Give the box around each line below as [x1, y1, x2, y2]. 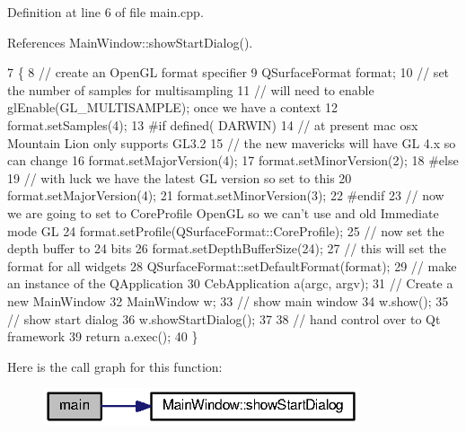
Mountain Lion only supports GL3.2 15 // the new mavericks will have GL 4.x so [7, 133, 456, 152]
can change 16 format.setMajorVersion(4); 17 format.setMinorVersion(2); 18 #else [7, 151, 459, 170]
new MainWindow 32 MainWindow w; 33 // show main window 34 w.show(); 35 [7, 291, 449, 310]
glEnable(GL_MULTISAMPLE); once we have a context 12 [7, 98, 338, 117]
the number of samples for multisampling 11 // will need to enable [7, 80, 374, 99]
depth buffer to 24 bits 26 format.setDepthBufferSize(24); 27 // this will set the [7, 239, 446, 258]
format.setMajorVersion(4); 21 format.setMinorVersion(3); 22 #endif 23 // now [7, 186, 444, 205]
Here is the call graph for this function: [7, 357, 223, 375]
